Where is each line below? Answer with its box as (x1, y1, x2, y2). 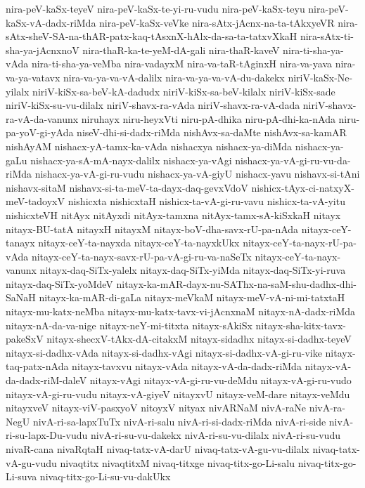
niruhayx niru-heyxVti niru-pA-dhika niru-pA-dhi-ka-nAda (81, 111, 335, 126)
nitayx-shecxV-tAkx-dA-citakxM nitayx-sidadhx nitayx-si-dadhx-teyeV (46, 331, 352, 346)
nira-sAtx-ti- (300, 29, 354, 44)
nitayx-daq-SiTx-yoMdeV (6, 276, 113, 291)
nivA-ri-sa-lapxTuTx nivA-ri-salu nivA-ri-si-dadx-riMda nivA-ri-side (32, 414, 326, 428)
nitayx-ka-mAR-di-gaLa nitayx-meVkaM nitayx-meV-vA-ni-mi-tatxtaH (39, 290, 345, 305)
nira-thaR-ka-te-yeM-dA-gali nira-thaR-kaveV (82, 42, 280, 57)
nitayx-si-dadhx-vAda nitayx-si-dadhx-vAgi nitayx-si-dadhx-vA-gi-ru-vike (6, 345, 322, 360)
